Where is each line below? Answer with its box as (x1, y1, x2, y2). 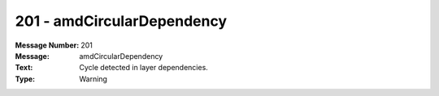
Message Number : (15, 40, 80, 50)
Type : (15, 73, 36, 84)
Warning (79, 73, 107, 84)
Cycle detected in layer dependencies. (79, 63, 209, 73)
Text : (15, 63, 33, 73)
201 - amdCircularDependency (15, 12, 228, 30)
